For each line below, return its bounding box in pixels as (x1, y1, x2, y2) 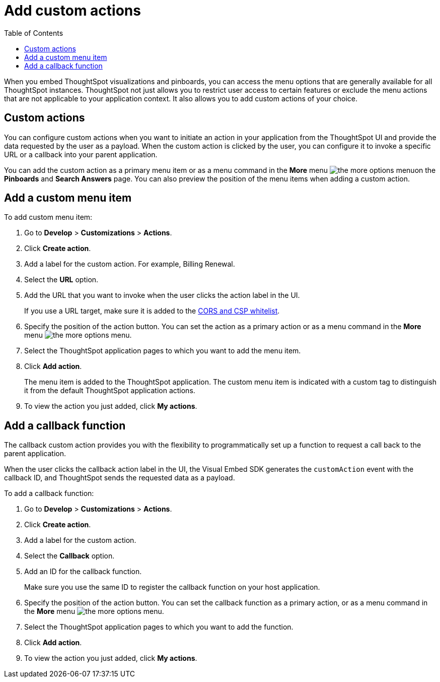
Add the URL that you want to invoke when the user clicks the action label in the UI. (24, 291, 300, 300)
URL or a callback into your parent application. (4, 150, 158, 159)
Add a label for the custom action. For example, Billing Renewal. (24, 260, 235, 269)
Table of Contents (4, 28, 63, 37)
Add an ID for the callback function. (24, 567, 142, 576)
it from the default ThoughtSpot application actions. (24, 386, 195, 395)
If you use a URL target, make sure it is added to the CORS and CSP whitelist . (24, 306, 280, 316)
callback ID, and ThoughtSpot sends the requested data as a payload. (4, 473, 235, 482)
